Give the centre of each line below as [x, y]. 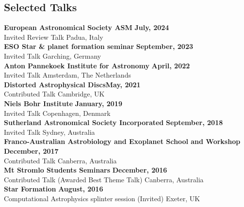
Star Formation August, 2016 [54, 189]
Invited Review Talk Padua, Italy [54, 37]
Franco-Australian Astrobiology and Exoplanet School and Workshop [122, 141]
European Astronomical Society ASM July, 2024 [87, 27]
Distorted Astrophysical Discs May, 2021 [72, 84]
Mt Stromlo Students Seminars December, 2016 [86, 170]
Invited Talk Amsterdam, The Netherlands [67, 75]
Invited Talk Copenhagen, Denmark [57, 113]
